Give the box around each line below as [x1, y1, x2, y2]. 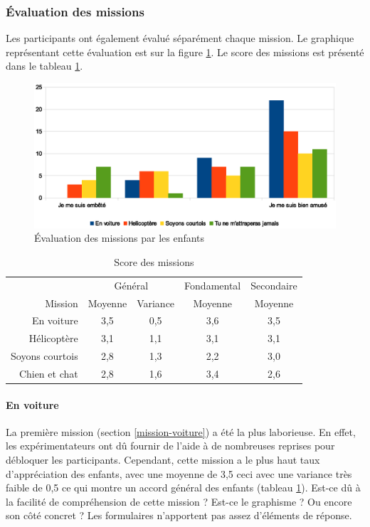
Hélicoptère [28, 331, 78, 346]
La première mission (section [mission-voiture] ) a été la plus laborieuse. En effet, [6, 424, 356, 439]
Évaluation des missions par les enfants [34, 230, 205, 245]
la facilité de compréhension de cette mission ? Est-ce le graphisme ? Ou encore [6, 494, 352, 509]
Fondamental [184, 277, 241, 292]
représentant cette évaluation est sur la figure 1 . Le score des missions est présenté [6, 44, 364, 59]
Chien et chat [18, 366, 78, 380]
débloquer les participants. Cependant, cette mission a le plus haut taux [6, 452, 320, 467]
